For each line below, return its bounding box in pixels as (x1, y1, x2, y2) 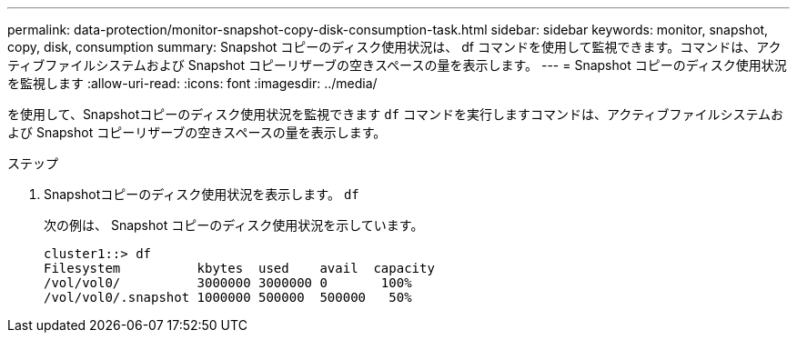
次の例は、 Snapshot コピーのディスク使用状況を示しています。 (44, 217, 424, 233)
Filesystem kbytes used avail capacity (44, 261, 435, 275)
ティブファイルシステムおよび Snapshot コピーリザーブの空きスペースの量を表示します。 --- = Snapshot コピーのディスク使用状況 (7, 57, 787, 73)
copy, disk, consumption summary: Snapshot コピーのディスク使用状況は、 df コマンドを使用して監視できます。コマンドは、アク (7, 39, 782, 55)
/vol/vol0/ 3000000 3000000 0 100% (44, 275, 412, 290)
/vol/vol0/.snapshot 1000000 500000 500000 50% (44, 290, 412, 305)
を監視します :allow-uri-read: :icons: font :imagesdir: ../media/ (7, 75, 378, 91)
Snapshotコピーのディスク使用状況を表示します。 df (44, 186, 359, 202)
